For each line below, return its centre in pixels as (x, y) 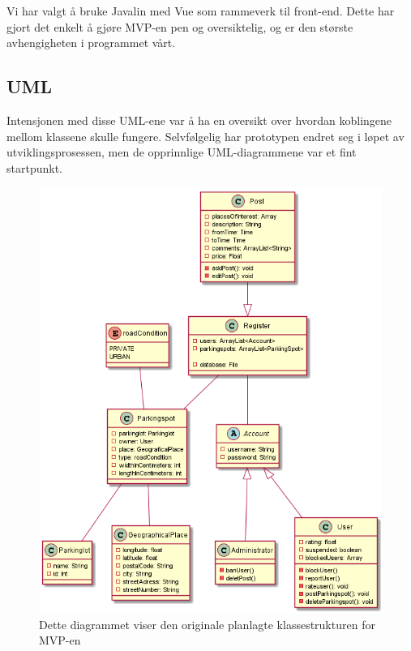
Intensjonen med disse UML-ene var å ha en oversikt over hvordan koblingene (199, 120)
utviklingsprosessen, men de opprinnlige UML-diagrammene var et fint (182, 152)
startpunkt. (34, 167)
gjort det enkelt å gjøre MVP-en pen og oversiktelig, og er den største (180, 26)
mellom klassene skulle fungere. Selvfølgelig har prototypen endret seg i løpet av (205, 136)
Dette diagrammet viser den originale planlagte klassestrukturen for (207, 624)
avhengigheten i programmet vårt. (91, 43)
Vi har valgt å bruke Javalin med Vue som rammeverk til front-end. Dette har (201, 11)
